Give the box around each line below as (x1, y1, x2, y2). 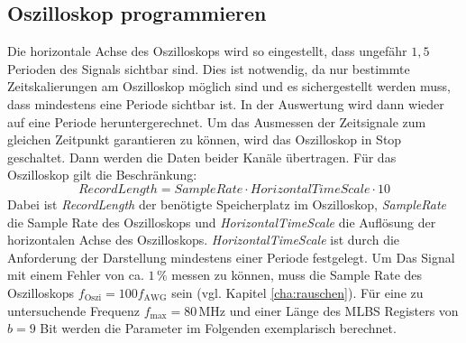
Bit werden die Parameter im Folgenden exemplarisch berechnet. (40, 319, 397, 338)
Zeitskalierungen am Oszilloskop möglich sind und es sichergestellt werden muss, (7, 77, 451, 96)
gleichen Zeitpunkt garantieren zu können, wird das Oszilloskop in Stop (7, 130, 402, 149)
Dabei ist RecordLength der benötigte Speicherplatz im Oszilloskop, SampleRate (7, 194, 447, 213)
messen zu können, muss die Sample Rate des (171, 265, 423, 284)
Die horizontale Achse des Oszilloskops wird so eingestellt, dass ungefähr (7, 42, 407, 60)
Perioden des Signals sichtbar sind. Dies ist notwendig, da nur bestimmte (7, 59, 410, 78)
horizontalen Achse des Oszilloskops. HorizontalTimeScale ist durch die (7, 230, 400, 249)
